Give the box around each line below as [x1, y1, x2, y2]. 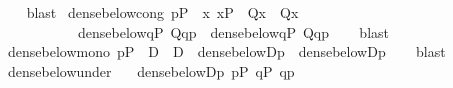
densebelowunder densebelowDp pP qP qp [7, 60, 295, 81]
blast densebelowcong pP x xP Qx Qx [26, 2, 299, 22]
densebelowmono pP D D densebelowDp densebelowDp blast [7, 41, 446, 62]
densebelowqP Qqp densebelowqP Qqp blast [77, 21, 389, 42]
